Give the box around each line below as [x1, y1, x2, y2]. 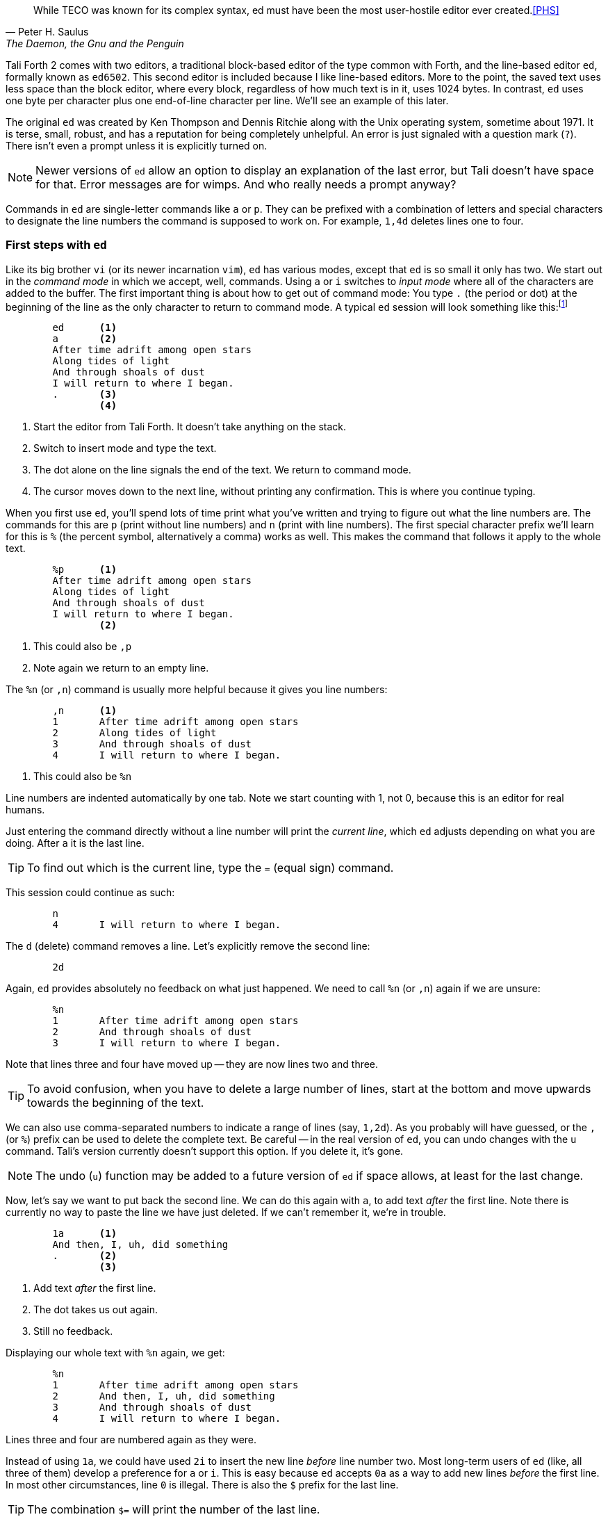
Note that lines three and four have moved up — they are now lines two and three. [6, 1058, 379, 1071]
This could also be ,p [33, 640, 132, 653]
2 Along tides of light [52, 727, 217, 739]
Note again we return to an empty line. [33, 662, 209, 674]
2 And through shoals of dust [52, 1026, 252, 1038]
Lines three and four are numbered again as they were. [6, 1434, 257, 1446]
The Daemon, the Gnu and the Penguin [6, 38, 184, 49]
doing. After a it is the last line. [6, 837, 145, 850]
